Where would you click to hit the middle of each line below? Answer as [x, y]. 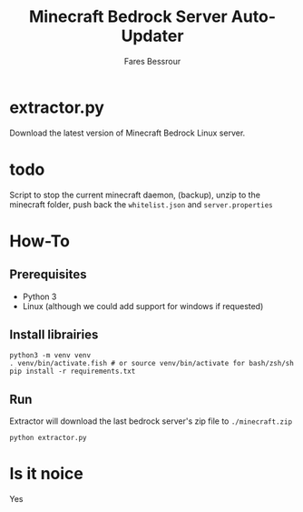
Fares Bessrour [152, 61]
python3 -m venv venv [50, 356]
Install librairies [54, 335]
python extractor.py [49, 438]
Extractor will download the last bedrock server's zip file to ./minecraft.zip [151, 421]
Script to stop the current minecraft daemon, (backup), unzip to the [135, 195]
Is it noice [46, 474]
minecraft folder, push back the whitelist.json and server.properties [142, 204]
